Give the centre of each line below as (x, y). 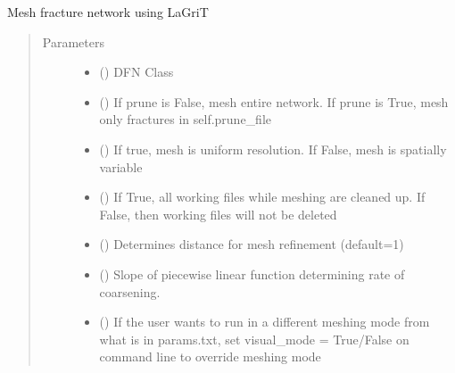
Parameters (73, 41)
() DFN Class (136, 72)
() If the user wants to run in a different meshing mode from (265, 322)
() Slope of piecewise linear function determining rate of (252, 274)
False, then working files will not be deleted (218, 214)
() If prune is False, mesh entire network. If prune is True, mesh (274, 101)
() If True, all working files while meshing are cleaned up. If (262, 197)
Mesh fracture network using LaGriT (108, 12)
